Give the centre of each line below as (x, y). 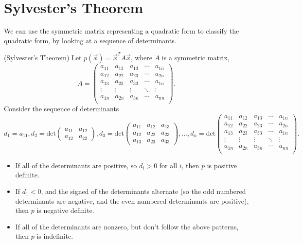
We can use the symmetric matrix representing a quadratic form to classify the (122, 31)
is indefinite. (55, 236)
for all (168, 165)
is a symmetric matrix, (196, 58)
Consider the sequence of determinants (62, 109)
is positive (222, 165)
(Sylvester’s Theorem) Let (43, 58)
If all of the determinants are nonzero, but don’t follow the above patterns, (127, 226)
